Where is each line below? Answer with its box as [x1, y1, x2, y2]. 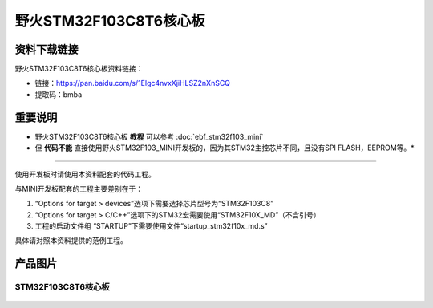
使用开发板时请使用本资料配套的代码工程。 [14, 169, 156, 179]
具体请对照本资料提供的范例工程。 [14, 236, 127, 245]
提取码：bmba [34, 89, 83, 99]
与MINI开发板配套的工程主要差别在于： [14, 184, 144, 193]
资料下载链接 [14, 43, 79, 56]
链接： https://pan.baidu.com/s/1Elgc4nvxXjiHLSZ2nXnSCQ [34, 79, 231, 88]
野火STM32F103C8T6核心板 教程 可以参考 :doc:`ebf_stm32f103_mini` [34, 132, 264, 141]
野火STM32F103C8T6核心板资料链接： [14, 64, 144, 74]
